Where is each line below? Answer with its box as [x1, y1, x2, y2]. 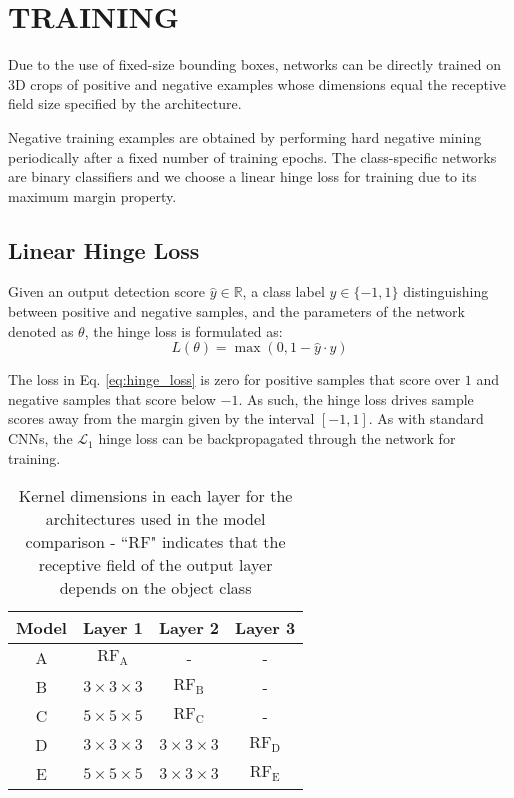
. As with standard [368, 408, 484, 429]
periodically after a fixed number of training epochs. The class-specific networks [8, 146, 497, 167]
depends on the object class [59, 576, 252, 600]
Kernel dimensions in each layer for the [18, 484, 293, 508]
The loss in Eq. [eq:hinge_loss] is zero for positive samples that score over [8, 369, 461, 390]
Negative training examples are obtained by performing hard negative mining [8, 126, 482, 147]
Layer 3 [235, 616, 296, 640]
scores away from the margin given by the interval [8, 408, 315, 429]
